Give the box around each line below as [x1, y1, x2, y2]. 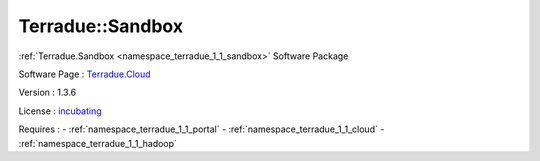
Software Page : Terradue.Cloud [18, 68, 151, 80]
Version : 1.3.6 [18, 86, 77, 99]
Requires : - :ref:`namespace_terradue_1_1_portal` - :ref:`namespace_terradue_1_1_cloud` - [18, 123, 385, 135]
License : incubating [18, 105, 102, 117]
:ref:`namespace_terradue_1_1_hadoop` [18, 137, 177, 149]
